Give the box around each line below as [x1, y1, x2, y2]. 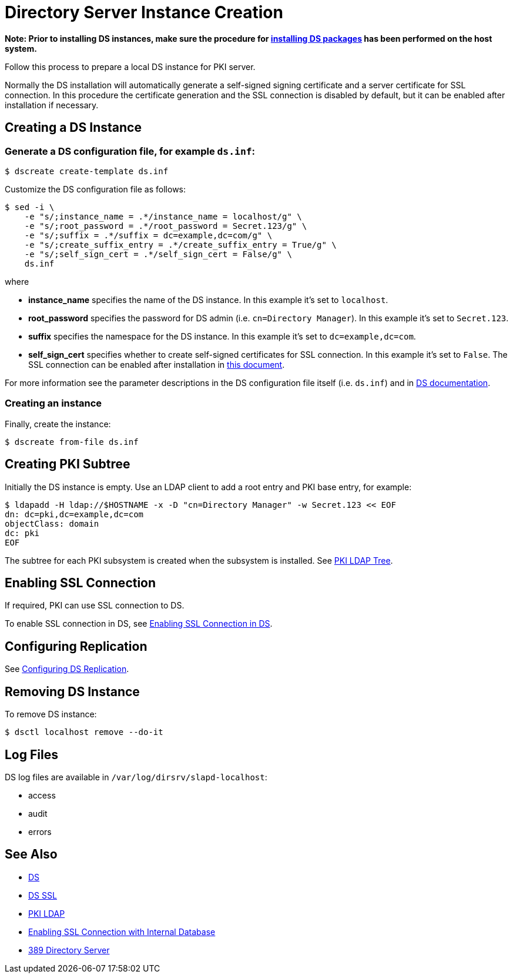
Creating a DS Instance [5, 120, 142, 135]
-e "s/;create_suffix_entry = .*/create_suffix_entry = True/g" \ [24, 239, 337, 250]
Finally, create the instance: [5, 418, 111, 429]
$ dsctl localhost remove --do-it [5, 727, 163, 737]
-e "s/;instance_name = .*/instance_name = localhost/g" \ [24, 211, 302, 221]
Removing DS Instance [5, 684, 140, 699]
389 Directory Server [28, 944, 110, 955]
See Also [5, 847, 58, 862]
